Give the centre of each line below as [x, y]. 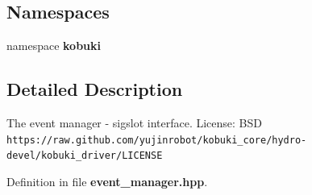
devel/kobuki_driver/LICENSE [85, 156]
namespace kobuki [54, 46]
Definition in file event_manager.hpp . [107, 181]
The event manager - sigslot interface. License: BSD [135, 122]
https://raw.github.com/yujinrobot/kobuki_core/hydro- [157, 140]
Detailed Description [95, 89]
